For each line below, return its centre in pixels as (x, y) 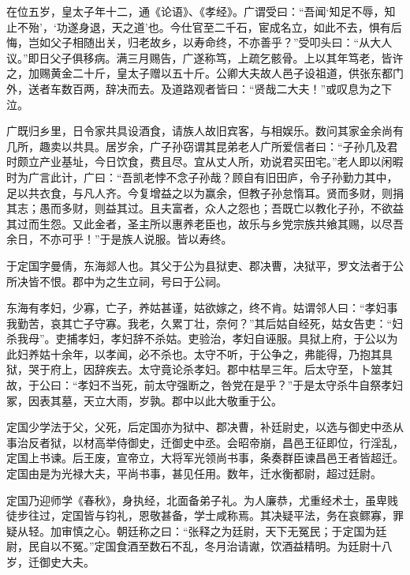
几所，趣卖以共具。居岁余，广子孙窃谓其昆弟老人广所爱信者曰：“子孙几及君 (202, 146)
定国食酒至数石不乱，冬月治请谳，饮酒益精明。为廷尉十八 (243, 546)
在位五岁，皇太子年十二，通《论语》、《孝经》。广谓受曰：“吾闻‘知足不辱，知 (201, 11)
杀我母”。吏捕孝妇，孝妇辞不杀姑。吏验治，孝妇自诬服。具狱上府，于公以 (197, 338)
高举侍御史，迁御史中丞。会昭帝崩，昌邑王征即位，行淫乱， (249, 442)
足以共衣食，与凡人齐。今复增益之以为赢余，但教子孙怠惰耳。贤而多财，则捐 (205, 192)
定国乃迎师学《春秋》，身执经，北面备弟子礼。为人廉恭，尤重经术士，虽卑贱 (202, 500)
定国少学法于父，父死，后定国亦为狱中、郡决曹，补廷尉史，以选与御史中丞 (199, 427)
